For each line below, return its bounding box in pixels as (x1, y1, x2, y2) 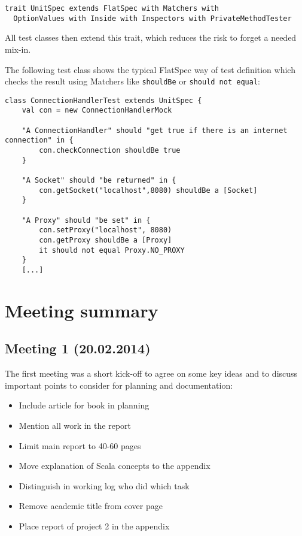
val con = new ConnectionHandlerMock (22, 106, 172, 115)
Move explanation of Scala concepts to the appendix (19, 459, 211, 472)
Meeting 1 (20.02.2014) (5, 339, 151, 358)
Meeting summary (5, 298, 158, 322)
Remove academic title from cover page (19, 499, 163, 512)
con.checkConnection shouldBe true (39, 146, 181, 155)
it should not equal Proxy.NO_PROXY (39, 246, 185, 255)
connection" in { (5, 136, 74, 145)
